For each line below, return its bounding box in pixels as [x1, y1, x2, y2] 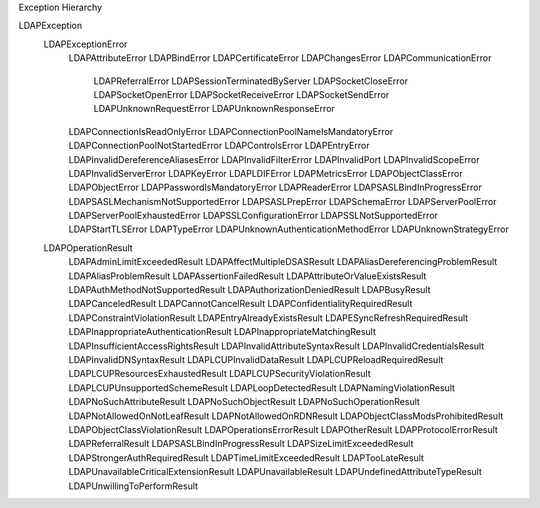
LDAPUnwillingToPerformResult [68, 480, 199, 492]
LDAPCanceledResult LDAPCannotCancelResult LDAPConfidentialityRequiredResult [68, 298, 413, 310]
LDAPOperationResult [43, 241, 134, 254]
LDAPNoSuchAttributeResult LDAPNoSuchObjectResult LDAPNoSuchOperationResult [68, 396, 420, 408]
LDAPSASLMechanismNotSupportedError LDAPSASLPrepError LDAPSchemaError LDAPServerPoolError [68, 195, 497, 207]
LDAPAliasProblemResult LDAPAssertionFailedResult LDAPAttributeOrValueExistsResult [68, 270, 427, 282]
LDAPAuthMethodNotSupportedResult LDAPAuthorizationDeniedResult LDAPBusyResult [68, 284, 431, 296]
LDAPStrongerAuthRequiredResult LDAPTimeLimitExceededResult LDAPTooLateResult [68, 451, 425, 464]
